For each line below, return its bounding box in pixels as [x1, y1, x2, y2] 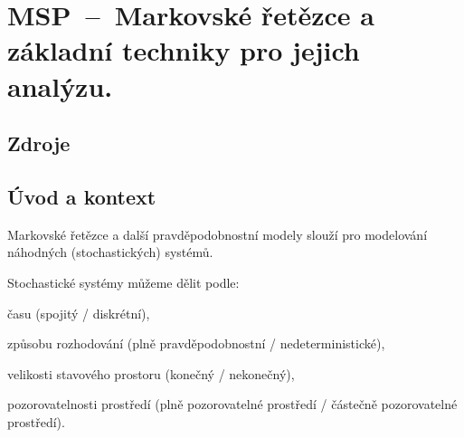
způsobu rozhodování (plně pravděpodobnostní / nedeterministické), [7, 334, 385, 353]
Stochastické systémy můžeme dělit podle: [7, 272, 240, 291]
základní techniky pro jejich [7, 32, 360, 69]
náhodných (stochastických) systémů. [7, 243, 213, 262]
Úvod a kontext [7, 182, 156, 210]
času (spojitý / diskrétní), [7, 303, 150, 322]
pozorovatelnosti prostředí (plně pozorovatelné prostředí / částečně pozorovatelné [7, 395, 458, 414]
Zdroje [7, 129, 71, 157]
